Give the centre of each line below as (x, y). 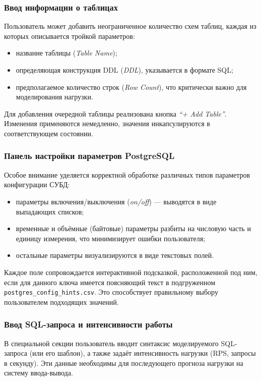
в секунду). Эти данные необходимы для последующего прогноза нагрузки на (124, 363)
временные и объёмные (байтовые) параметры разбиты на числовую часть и (133, 228)
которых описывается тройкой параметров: (70, 36)
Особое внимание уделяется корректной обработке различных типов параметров (127, 174)
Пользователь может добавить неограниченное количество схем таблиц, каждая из (130, 26)
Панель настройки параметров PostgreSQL (89, 156)
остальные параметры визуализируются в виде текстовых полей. (115, 255)
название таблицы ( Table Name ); (67, 53)
